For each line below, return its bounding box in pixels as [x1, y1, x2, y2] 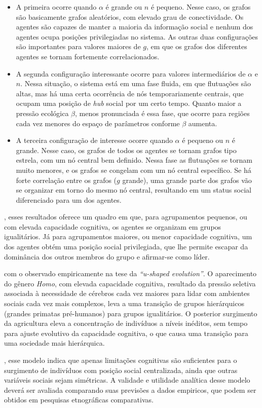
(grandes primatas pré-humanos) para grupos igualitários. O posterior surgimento [4, 308, 257, 318]
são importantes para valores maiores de [16, 41, 141, 52]
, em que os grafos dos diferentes [146, 41, 247, 52]
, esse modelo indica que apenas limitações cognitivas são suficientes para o [4, 355, 237, 365]
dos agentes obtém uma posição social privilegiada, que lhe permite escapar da [4, 241, 248, 252]
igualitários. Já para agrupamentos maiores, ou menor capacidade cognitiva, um [4, 231, 252, 242]
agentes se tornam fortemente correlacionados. [16, 51, 160, 61]
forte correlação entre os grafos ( [16, 174, 117, 185]
